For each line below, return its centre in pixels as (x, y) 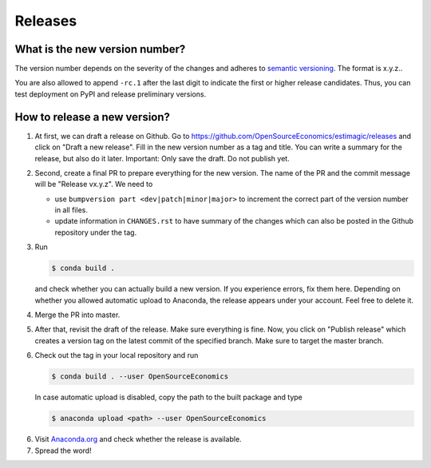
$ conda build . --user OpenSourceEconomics (140, 377)
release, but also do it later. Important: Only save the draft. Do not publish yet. (162, 158)
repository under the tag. (96, 232)
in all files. (71, 210)
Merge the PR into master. (77, 315)
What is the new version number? (100, 49)
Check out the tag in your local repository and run (117, 355)
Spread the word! (63, 450)
